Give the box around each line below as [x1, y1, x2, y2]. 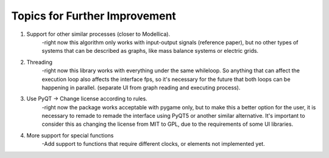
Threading [26, 58, 53, 66]
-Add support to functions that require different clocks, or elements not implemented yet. [41, 140, 265, 148]
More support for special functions [26, 131, 114, 139]
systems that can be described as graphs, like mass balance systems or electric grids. [41, 47, 259, 55]
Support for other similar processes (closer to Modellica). [26, 30, 171, 38]
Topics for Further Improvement [11, 9, 177, 22]
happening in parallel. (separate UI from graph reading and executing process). [41, 84, 241, 91]
